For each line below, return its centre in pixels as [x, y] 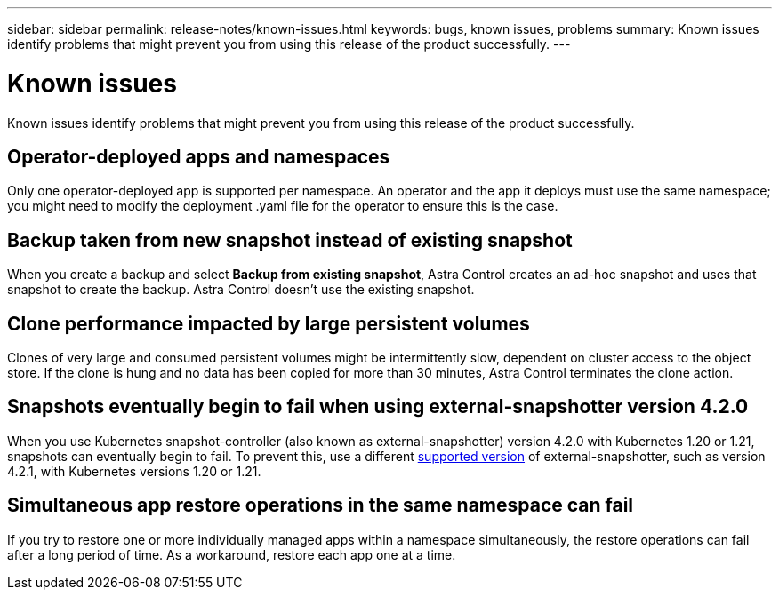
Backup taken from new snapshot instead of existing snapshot [290, 240]
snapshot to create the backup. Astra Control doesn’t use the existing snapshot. [241, 290]
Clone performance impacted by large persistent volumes [269, 323]
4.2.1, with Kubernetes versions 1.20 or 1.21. [134, 471]
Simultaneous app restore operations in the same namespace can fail [321, 505]
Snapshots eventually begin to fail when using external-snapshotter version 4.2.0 [378, 407]
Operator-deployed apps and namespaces [199, 156]
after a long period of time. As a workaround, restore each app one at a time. [232, 554]
